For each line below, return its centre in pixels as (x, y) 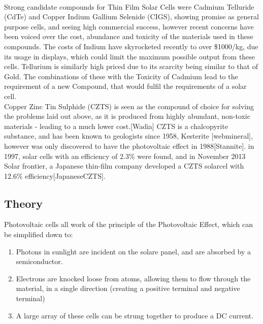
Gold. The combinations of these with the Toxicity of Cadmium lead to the (121, 76)
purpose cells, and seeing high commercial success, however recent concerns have (129, 26)
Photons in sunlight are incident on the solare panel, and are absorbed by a (134, 251)
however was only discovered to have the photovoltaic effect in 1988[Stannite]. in (129, 145)
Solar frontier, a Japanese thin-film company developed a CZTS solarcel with (124, 166)
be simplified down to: (39, 234)
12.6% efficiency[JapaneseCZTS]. (55, 175)
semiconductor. (39, 261)
